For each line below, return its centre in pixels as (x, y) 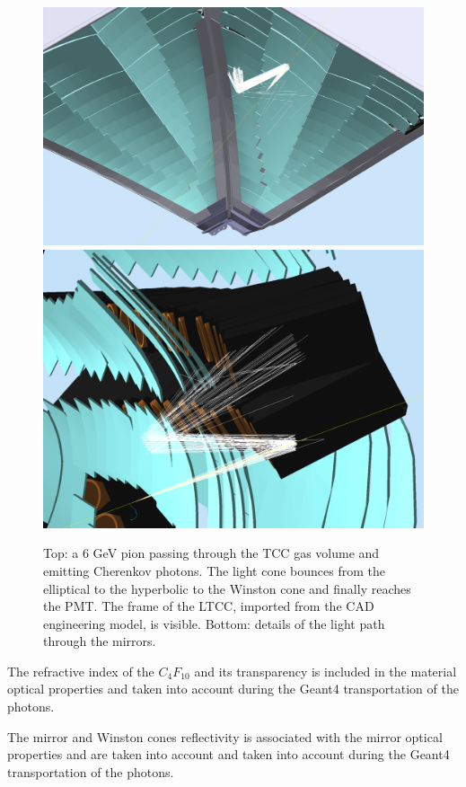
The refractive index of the (81, 671)
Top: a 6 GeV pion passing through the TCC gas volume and (211, 553)
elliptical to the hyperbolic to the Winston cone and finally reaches (227, 588)
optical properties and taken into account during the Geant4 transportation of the (233, 689)
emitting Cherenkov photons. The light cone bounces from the (214, 570)
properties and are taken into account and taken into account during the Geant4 (229, 754)
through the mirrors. (100, 641)
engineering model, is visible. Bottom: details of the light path (214, 623)
